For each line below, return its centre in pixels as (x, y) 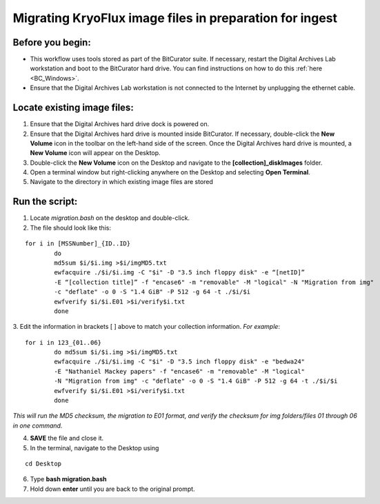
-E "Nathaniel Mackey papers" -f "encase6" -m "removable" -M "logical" (180, 371)
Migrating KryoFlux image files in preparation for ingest (175, 18)
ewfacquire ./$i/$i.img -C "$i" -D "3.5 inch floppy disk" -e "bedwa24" (180, 362)
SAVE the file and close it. (67, 439)
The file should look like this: (71, 228)
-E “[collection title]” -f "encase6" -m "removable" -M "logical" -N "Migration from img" (214, 282)
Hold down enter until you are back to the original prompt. (113, 489)
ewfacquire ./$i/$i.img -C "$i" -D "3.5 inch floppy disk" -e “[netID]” (180, 273)
